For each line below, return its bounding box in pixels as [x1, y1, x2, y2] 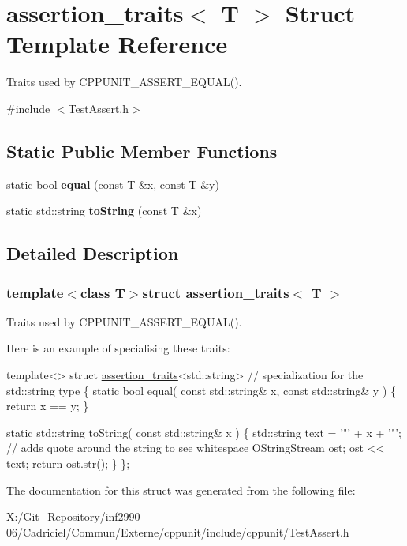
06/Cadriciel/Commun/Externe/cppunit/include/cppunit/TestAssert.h [6, 523, 349, 540]
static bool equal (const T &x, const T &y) [6, 175, 219, 192]
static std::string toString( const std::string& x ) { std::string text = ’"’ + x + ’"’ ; [6, 424, 401, 440]
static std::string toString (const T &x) [6, 202, 202, 219]
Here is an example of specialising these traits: [6, 340, 230, 356]
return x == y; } [6, 397, 89, 414]
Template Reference [6, 28, 228, 60]
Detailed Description [6, 241, 179, 265]
